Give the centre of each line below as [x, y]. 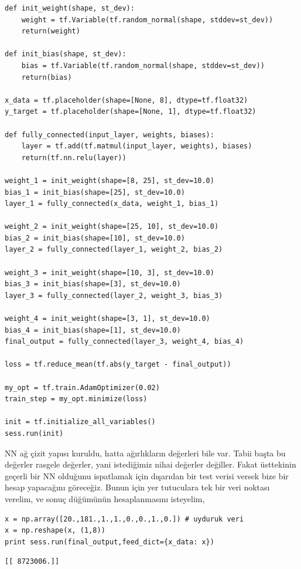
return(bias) [47, 77]
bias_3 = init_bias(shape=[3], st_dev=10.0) [93, 284]
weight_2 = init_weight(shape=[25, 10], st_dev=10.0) [112, 227]
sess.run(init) [34, 433]
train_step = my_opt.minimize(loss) [76, 399]
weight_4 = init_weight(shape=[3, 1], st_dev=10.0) [107, 319]
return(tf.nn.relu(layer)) [74, 158]
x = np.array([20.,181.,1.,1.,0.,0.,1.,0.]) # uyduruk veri [124, 519]
